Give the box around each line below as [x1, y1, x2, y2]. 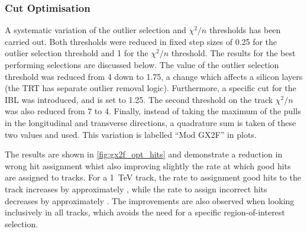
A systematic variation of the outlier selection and [5, 24, 186, 36]
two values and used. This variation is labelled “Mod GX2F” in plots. [5, 128, 257, 140]
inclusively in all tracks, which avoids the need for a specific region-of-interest [5, 206, 285, 218]
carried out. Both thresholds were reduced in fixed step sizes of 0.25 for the [5, 35, 277, 47]
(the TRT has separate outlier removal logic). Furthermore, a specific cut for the [5, 82, 296, 94]
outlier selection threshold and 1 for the [5, 47, 148, 59]
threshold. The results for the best [171, 47, 296, 59]
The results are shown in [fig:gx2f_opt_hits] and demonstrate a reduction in [5, 148, 283, 160]
